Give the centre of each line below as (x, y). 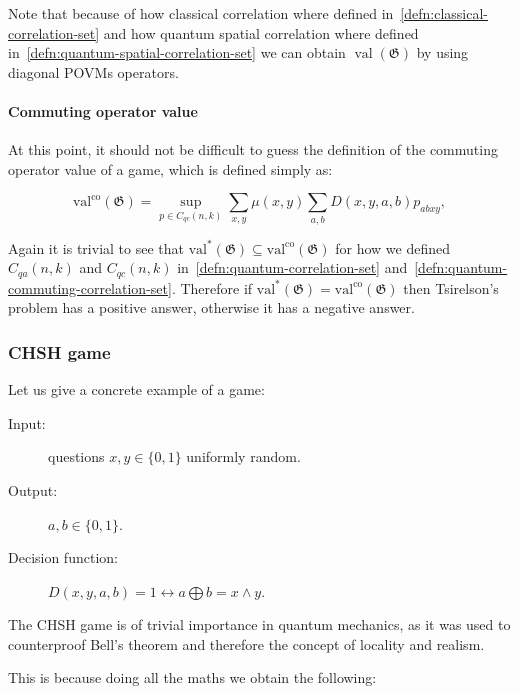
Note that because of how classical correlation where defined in (201, 13)
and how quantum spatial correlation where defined (261, 32)
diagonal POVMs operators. (93, 71)
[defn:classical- (444, 13)
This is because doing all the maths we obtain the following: (192, 677)
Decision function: (63, 557)
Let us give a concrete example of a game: (136, 389)
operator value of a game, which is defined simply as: (170, 168)
